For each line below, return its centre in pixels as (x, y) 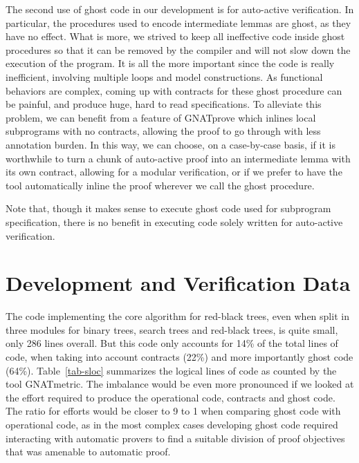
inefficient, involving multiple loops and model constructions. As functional (164, 76)
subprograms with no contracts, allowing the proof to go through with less (163, 131)
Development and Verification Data (178, 283)
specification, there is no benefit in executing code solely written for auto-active (174, 221)
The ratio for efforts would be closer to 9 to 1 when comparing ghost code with (173, 411)
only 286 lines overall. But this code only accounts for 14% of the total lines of (172, 343)
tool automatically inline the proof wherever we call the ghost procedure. (160, 185)
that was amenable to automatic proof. (88, 452)
